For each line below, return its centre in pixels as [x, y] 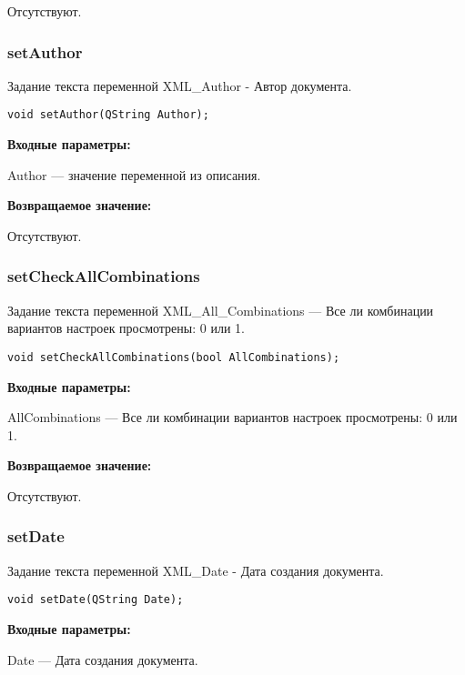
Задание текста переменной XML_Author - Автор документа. [180, 85]
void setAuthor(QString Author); [108, 115]
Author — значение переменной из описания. [134, 174]
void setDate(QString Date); [96, 600]
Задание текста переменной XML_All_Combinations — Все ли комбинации [221, 310]
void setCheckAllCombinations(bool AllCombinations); [174, 357]
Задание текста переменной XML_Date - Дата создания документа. [196, 570]
